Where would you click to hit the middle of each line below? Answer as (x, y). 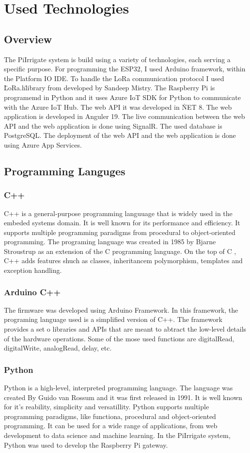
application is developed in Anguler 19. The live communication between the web (125, 116)
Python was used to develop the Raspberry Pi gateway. (86, 445)
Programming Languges (65, 171)
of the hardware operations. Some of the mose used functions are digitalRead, (119, 338)
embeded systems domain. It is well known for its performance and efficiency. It (122, 223)
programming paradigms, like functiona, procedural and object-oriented (110, 416)
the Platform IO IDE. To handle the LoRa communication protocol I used (114, 78)
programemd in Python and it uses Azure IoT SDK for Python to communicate (122, 97)
